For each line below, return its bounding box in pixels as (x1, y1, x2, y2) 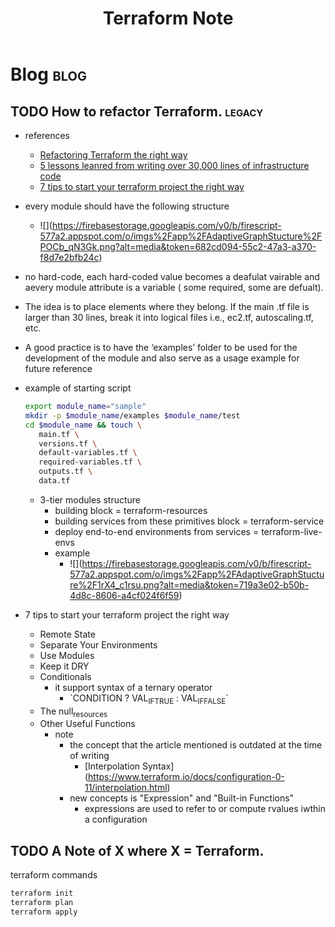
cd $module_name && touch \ (24, 420, 143, 430)
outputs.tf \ (38, 467, 93, 477)
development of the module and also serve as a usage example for (24, 352, 300, 364)
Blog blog (10, 63, 88, 86)
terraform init (10, 888, 74, 899)
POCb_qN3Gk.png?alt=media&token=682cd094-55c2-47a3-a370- (39, 241, 317, 252)
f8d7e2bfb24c (39, 252, 100, 263)
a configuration (84, 813, 148, 826)
